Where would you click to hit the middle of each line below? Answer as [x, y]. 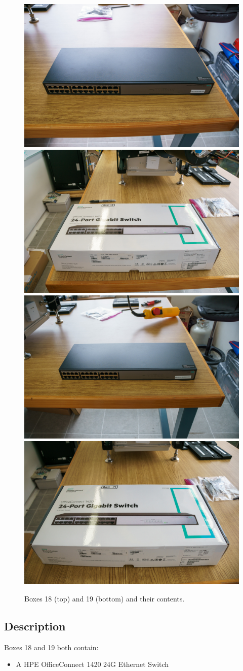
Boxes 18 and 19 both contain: [51, 647]
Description [35, 626]
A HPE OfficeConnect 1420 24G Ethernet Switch [92, 664]
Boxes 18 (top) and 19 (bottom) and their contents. [105, 598]
